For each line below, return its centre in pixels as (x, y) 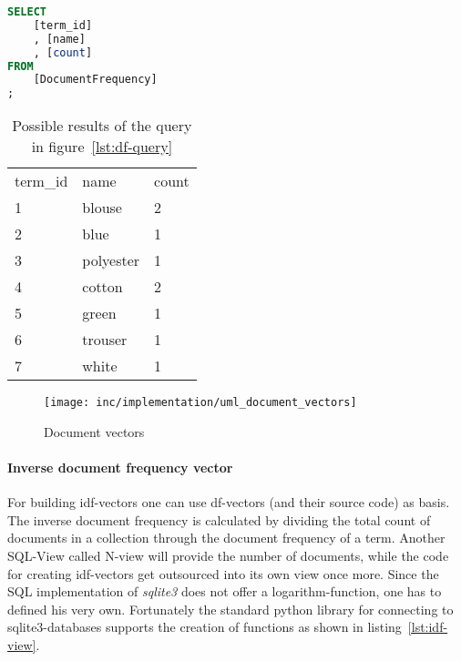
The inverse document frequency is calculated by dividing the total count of (219, 519)
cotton (102, 287)
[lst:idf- (428, 627)
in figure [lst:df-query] (102, 147)
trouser (105, 340)
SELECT (27, 12)
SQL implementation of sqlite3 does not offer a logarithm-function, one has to (225, 591)
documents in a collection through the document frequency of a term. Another (226, 538)
